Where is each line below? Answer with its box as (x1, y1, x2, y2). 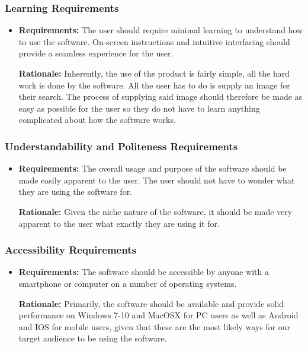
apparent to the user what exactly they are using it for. (18, 217, 220, 229)
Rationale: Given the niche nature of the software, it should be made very (18, 205, 293, 217)
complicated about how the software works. (18, 113, 176, 126)
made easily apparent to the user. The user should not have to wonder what (18, 173, 295, 186)
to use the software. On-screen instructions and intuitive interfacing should (18, 35, 290, 48)
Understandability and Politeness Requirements (5, 138, 238, 153)
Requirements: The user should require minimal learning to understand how (18, 24, 303, 36)
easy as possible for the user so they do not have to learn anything (18, 102, 260, 114)
